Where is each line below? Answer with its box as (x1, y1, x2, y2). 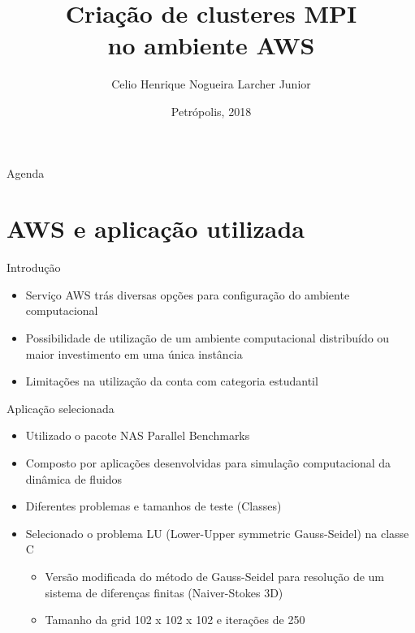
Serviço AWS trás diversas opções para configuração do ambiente (25, 286, 350, 303)
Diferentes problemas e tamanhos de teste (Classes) (25, 497, 282, 515)
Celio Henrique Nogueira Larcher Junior (111, 75, 311, 93)
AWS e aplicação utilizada (6, 212, 305, 245)
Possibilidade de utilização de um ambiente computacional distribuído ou (25, 329, 390, 346)
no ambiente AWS (107, 28, 315, 62)
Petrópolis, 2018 (171, 102, 252, 119)
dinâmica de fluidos (25, 470, 123, 487)
